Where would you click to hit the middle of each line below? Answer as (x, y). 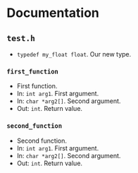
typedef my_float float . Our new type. (74, 54)
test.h (21, 38)
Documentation (53, 13)
